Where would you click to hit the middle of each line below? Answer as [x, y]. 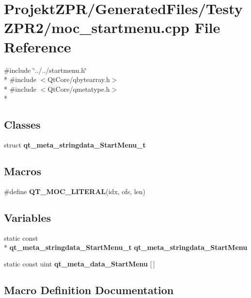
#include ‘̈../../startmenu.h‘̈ [45, 70]
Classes [22, 124]
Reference [38, 46]
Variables [28, 217]
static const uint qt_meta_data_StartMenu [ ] [79, 263]
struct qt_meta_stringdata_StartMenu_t [75, 145]
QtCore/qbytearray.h [79, 79]
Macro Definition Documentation [89, 290]
